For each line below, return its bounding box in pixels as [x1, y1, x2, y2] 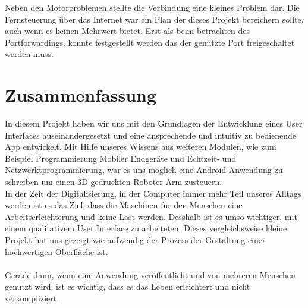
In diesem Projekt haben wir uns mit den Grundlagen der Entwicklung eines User [5, 117, 303, 130]
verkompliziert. [5, 292, 59, 304]
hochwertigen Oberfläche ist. [5, 245, 108, 257]
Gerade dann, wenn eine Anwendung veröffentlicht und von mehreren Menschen [5, 268, 296, 281]
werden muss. [5, 48, 54, 60]
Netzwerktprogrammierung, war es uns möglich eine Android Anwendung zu [5, 164, 283, 176]
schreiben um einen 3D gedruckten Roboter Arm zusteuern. [5, 175, 222, 188]
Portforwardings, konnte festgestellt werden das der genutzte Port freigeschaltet [5, 36, 295, 48]
